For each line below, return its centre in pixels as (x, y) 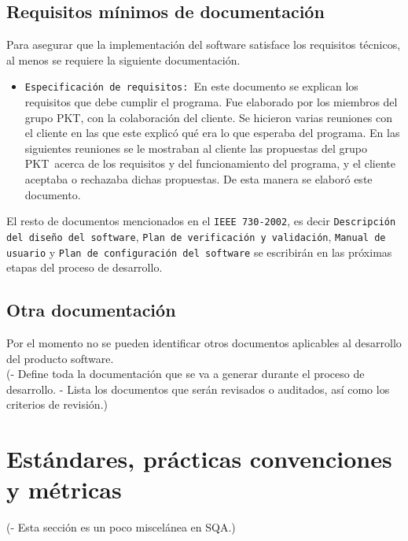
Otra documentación (91, 310)
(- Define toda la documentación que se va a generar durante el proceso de (186, 374)
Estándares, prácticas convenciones (199, 459)
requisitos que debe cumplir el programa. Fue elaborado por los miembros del (211, 102)
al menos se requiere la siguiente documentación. (123, 59)
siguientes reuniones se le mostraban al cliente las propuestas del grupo (196, 148)
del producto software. (60, 358)
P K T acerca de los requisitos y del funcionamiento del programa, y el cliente (210, 163)
